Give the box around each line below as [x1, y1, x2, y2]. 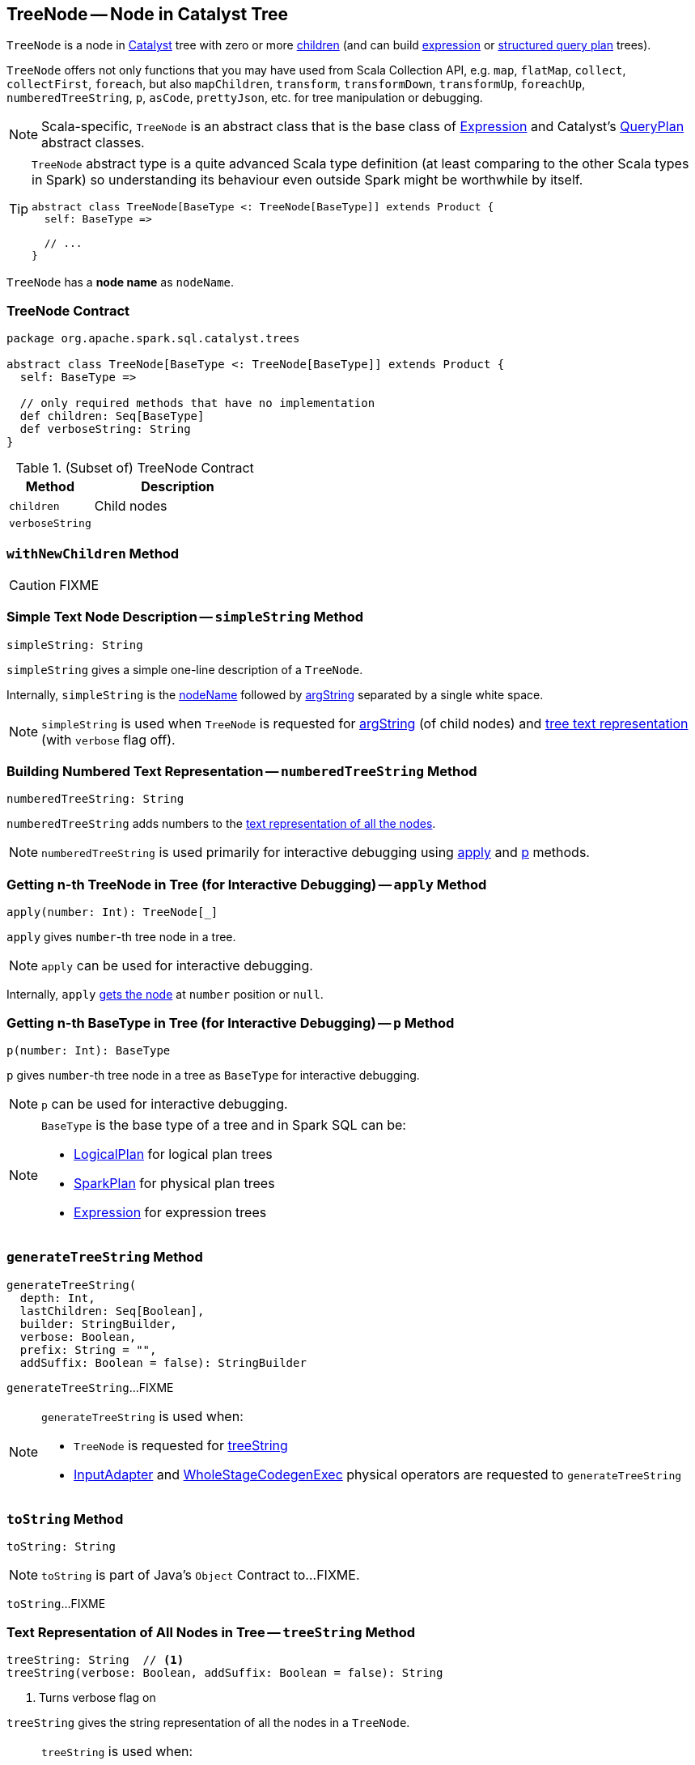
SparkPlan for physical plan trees [74, 1174, 275, 1191]
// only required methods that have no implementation [19, 397, 375, 410]
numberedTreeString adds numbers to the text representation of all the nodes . [6, 817, 436, 831]
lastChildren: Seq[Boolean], [19, 1304, 205, 1317]
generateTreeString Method [6, 1249, 203, 1266]
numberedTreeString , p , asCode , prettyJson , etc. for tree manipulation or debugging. [6, 91, 483, 105]
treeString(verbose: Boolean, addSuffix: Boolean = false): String [6, 1666, 443, 1680]
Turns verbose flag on [39, 1691, 156, 1705]
